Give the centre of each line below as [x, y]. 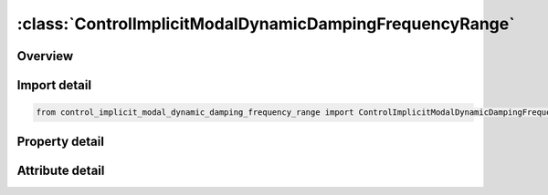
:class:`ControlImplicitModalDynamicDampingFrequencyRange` [266, 24]
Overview [45, 56]
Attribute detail [61, 170]
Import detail [54, 85]
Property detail [61, 141]
